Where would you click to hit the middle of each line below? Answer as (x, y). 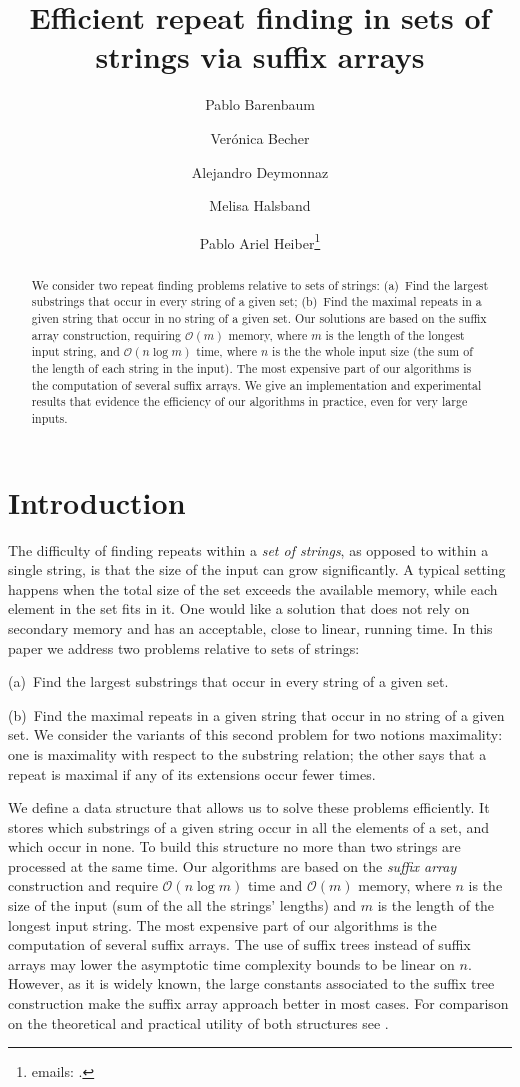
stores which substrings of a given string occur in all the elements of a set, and (249, 826)
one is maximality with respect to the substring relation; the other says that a (247, 753)
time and (275, 885)
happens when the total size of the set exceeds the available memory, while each (253, 588)
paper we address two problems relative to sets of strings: (184, 647)
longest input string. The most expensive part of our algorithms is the (222, 924)
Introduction (97, 501)
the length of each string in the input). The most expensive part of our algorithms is (251, 368)
